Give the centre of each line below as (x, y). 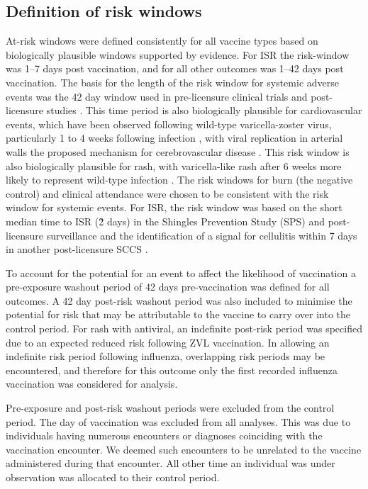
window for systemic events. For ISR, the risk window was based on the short (174, 207)
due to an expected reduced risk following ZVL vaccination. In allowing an (168, 342)
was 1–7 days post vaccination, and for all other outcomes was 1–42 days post (175, 68)
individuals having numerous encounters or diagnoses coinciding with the (164, 435)
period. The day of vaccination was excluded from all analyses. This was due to (178, 421)
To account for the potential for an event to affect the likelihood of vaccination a (181, 272)
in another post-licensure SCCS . (77, 249)
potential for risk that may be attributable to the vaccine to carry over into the (178, 314)
